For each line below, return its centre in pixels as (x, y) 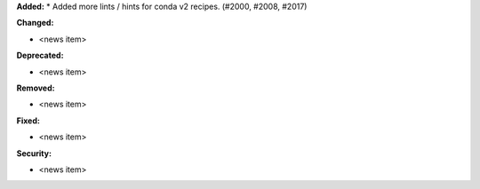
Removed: (36, 88)
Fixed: (28, 121)
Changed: (35, 23)
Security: (34, 153)
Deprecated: (40, 55)
